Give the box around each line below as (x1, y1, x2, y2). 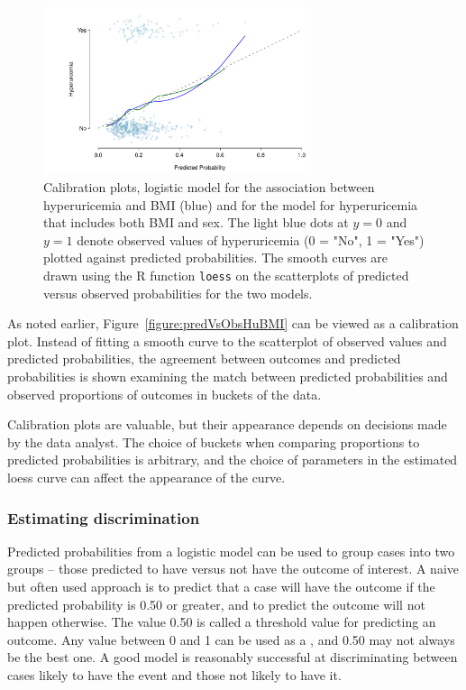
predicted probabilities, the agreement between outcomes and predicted (7, 349, 401, 368)
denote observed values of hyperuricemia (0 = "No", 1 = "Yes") (77, 230, 425, 249)
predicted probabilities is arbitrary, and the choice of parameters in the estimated (7, 450, 458, 469)
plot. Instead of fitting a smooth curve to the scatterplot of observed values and (7, 331, 447, 350)
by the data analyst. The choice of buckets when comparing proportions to (7, 432, 420, 451)
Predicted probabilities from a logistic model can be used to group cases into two (7, 541, 455, 560)
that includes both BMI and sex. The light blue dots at (43, 213, 349, 232)
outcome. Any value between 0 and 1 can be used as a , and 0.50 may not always (7, 630, 455, 649)
